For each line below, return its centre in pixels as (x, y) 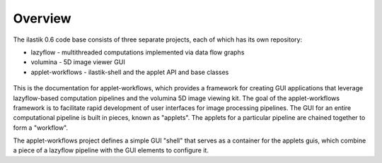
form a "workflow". (41, 128)
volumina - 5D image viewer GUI (78, 62)
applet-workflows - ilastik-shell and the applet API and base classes (130, 72)
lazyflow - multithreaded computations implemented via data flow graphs (138, 52)
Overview (42, 18)
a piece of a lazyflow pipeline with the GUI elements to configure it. (111, 150)
